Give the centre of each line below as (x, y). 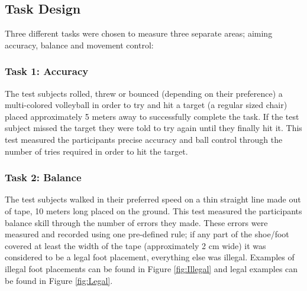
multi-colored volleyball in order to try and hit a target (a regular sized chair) (146, 105)
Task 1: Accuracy (47, 71)
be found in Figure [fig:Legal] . (59, 280)
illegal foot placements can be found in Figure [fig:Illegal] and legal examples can (151, 268)
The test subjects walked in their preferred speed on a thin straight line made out (153, 199)
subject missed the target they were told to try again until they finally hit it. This (153, 128)
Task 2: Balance (43, 177)
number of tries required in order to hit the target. (96, 151)
